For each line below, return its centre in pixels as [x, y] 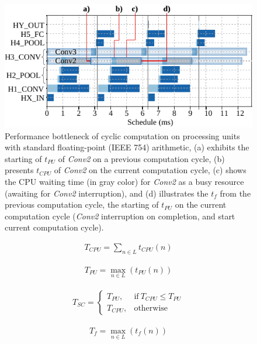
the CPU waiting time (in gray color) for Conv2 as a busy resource [124, 181]
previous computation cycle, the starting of [82, 204]
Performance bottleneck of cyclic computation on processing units [122, 135]
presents [19, 170]
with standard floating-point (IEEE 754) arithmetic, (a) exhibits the [127, 147]
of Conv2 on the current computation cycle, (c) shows [150, 170]
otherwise [151, 308]
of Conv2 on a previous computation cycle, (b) [141, 158]
